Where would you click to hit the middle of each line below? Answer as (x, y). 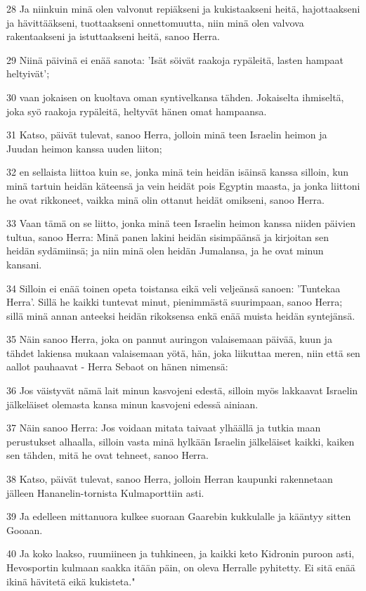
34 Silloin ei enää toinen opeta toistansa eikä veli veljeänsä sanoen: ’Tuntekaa (174, 288)
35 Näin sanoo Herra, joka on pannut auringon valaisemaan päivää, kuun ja (169, 339)
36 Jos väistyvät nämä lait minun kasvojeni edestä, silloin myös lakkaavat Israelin (182, 390)
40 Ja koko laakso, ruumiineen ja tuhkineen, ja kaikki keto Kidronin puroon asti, (181, 553)
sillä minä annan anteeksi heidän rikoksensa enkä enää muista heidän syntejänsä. (181, 315)
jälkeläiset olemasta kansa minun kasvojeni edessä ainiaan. (132, 404)
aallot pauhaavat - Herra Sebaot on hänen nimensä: (117, 366)
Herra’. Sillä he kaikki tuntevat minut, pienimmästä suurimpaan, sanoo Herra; (175, 302)
